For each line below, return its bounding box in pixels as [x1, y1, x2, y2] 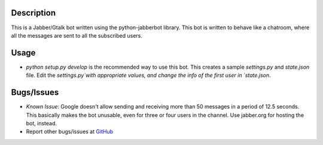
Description [11, 8, 56, 18]
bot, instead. [26, 119, 57, 127]
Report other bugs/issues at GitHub [26, 128, 114, 135]
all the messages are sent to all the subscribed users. [11, 32, 143, 39]
